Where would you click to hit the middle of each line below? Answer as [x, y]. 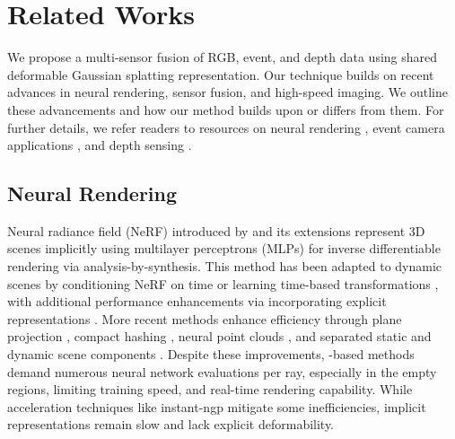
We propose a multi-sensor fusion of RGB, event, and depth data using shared [223, 57]
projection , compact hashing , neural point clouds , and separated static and [219, 336]
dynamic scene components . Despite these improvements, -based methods [211, 354]
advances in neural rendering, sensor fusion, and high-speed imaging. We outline [227, 92]
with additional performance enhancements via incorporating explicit [197, 301]
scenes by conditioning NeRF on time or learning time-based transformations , [223, 283]
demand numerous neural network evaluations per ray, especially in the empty [222, 371]
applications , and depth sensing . [100, 145]
